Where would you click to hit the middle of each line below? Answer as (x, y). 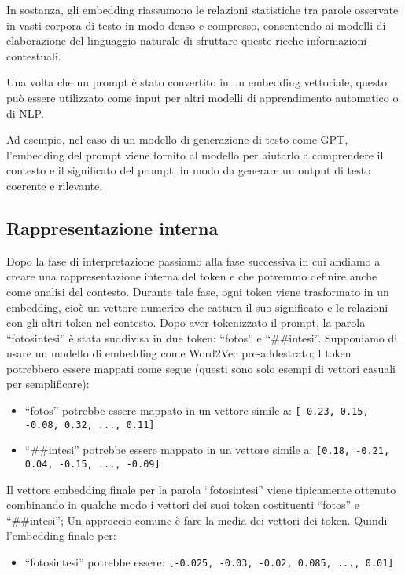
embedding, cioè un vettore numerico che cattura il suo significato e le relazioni (197, 307)
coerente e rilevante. (55, 185)
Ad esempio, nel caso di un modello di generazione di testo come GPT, (177, 139)
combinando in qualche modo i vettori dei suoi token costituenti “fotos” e (183, 505)
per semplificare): (48, 384)
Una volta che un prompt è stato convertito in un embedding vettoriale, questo (197, 82)
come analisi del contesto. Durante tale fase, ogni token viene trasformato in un (198, 291)
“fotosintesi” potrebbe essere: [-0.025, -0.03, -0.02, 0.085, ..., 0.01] (209, 562)
